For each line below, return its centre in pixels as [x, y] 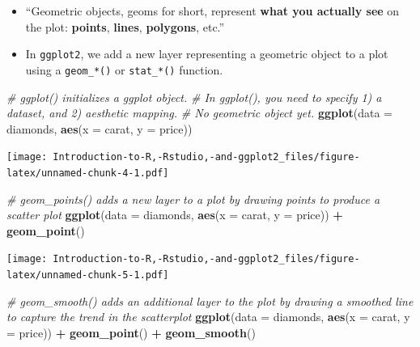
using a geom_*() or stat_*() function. [124, 69]
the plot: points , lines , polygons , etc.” [125, 26]
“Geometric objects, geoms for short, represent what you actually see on [212, 11]
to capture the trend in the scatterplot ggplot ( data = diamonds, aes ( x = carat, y [208, 317]
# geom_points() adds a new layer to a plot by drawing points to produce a [193, 199]
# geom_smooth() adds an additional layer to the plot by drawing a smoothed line [210, 300]
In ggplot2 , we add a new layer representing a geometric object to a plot [207, 54]
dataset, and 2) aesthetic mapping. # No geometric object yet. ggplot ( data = [199, 113]
